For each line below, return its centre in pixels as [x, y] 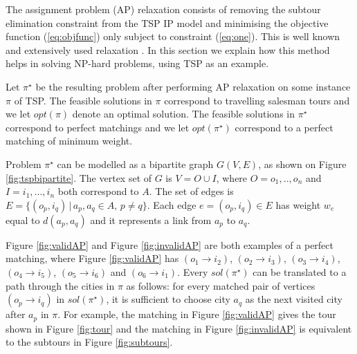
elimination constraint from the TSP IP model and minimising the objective [167, 22]
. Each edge [172, 204]
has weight [298, 204]
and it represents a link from [151, 220]
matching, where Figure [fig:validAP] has [92, 258]
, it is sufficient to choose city [168, 299]
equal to [23, 220]
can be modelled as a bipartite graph [135, 164]
